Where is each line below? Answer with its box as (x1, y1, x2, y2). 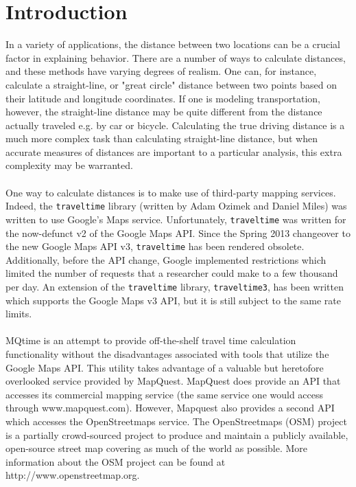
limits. (5, 306, 32, 321)
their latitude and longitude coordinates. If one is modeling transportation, (5, 91, 320, 105)
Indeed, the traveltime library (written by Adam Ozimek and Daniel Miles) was (5, 199, 347, 213)
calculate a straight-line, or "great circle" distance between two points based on (5, 77, 337, 91)
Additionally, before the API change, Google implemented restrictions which (5, 252, 327, 267)
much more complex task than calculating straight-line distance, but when (5, 131, 318, 146)
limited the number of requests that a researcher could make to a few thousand (5, 266, 338, 280)
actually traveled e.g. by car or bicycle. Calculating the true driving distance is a (5, 117, 345, 132)
